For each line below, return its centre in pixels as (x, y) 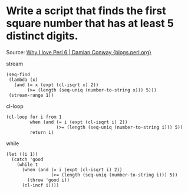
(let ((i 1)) (22, 154)
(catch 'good (27, 159)
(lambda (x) (23, 80)
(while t (27, 164)
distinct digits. (42, 36)
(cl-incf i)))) (40, 185)
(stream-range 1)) (31, 95)
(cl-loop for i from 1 (34, 117)
